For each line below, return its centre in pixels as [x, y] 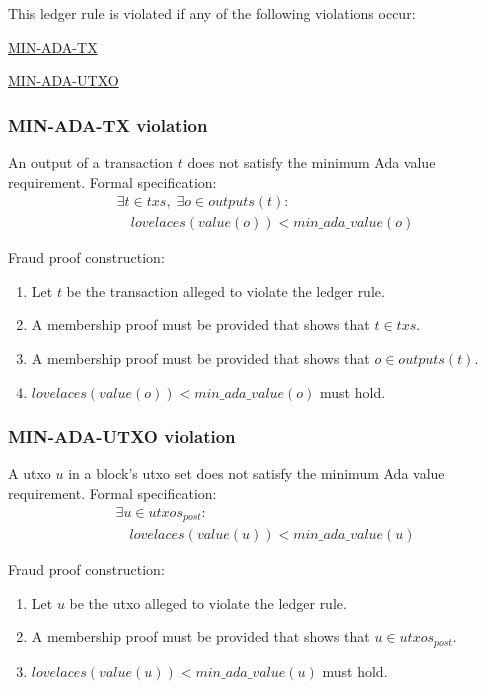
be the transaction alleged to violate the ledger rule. [225, 290]
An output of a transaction [91, 162]
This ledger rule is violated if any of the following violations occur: [212, 13]
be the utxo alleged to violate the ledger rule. [208, 602]
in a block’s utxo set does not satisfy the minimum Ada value [256, 473]
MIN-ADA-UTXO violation [122, 436]
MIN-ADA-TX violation [108, 124]
